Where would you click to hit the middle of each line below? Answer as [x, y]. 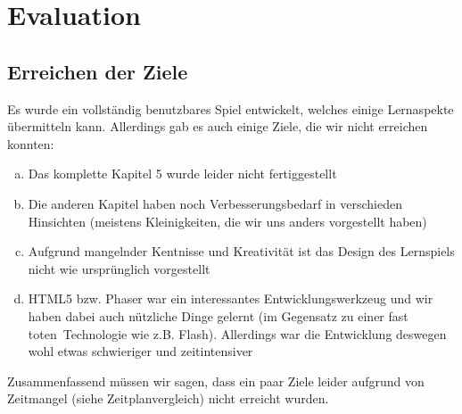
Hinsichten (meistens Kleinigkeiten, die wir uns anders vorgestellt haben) [227, 221]
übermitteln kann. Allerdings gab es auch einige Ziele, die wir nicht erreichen [218, 126]
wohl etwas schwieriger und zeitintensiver [140, 351]
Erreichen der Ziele [98, 71]
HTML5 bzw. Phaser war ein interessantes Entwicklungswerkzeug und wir [231, 298]
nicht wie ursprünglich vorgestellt [119, 268]
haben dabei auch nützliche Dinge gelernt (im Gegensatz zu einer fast [218, 315]
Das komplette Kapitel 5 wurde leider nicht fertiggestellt [182, 174]
